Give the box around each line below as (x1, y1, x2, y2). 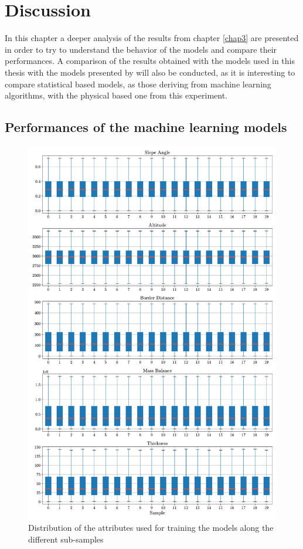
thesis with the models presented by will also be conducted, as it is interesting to (5, 66, 295, 78)
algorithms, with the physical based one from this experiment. (5, 89, 227, 101)
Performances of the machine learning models (5, 118, 287, 136)
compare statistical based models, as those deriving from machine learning (5, 77, 271, 90)
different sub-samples (28, 533, 104, 545)
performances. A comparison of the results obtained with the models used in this (5, 55, 295, 67)
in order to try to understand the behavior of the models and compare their (5, 43, 277, 55)
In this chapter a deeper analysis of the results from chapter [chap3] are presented (5, 32, 299, 44)
